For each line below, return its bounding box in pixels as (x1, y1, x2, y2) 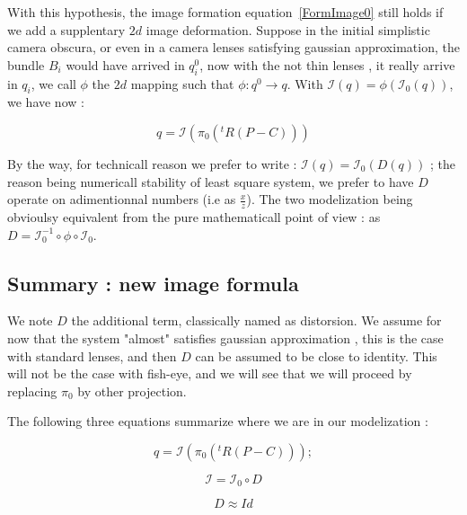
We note (7, 311, 53, 330)
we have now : (7, 93, 84, 111)
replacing (7, 381, 57, 400)
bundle (7, 55, 45, 74)
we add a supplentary (7, 20, 126, 39)
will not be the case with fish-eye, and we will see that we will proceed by (7, 364, 412, 383)
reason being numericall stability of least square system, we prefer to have (7, 172, 414, 191)
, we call (31, 74, 76, 93)
